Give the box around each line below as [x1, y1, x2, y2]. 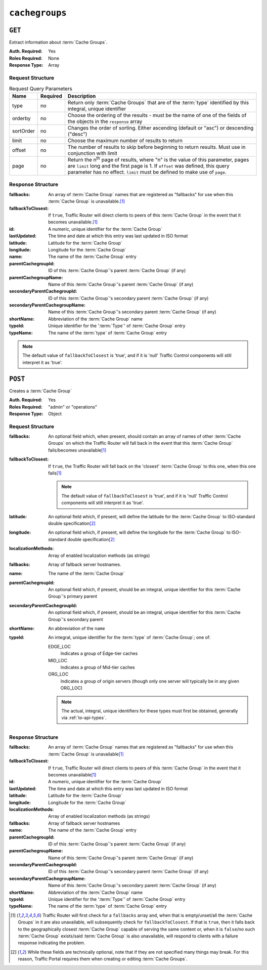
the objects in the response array [67, 118, 143, 125]
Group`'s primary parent [48, 593, 97, 599]
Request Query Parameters [9, 85, 73, 92]
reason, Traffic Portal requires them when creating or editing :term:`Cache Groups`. [18, 956, 188, 962]
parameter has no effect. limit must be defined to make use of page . [67, 169, 227, 175]
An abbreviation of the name [48, 626, 105, 632]
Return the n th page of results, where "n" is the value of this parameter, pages [67, 155, 249, 163]
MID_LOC [48, 657, 68, 663]
